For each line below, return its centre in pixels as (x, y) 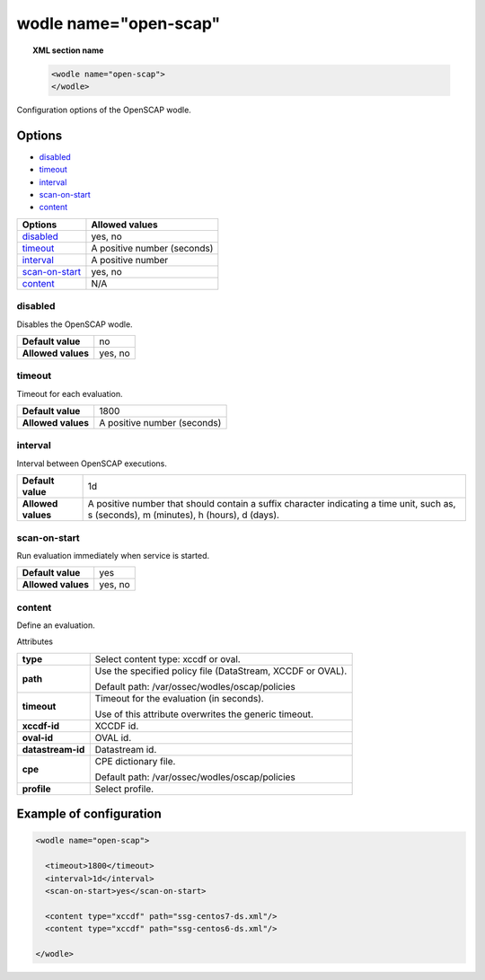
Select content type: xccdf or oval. (168, 658)
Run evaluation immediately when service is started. (113, 555)
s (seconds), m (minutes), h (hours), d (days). (184, 515)
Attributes (35, 641)
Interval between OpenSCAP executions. (92, 464)
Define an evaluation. (56, 625)
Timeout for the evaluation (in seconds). (179, 698)
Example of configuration (89, 814)
